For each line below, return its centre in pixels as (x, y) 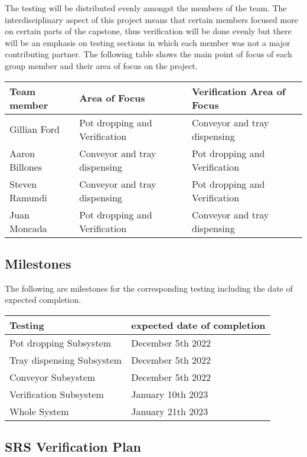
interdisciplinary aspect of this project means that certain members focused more (151, 19)
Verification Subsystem (57, 394)
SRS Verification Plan (73, 447)
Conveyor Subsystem (53, 377)
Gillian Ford (35, 129)
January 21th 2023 (170, 411)
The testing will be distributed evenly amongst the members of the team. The (146, 8)
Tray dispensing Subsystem (66, 360)
